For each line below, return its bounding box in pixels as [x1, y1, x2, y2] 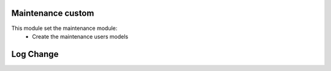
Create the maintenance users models [32, 32, 129, 40]
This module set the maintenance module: [11, 24, 118, 32]
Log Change [11, 49, 59, 59]
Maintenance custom [11, 8, 94, 18]
